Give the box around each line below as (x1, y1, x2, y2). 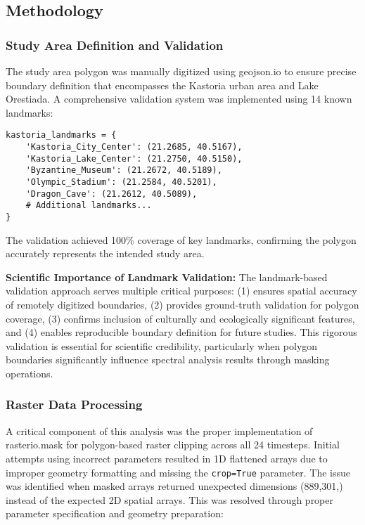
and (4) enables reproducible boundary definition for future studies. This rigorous (6, 325, 357, 339)
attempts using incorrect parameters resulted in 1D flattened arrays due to (6, 451, 328, 465)
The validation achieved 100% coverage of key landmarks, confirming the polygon (6, 232, 357, 247)
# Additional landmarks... (25, 200, 152, 211)
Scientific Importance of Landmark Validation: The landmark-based (6, 269, 328, 284)
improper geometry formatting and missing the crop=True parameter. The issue (6, 465, 351, 479)
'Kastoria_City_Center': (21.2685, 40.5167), (25, 142, 243, 153)
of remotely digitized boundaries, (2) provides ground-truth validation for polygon (6, 297, 359, 311)
